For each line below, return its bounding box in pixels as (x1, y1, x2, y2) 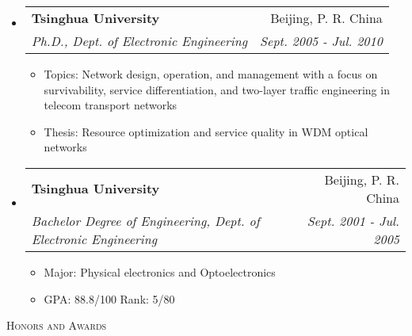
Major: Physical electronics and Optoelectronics (44, 263, 276, 280)
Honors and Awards (6, 317, 107, 334)
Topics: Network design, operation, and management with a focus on (44, 66, 378, 82)
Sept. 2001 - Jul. (307, 211, 399, 230)
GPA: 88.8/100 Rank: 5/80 (44, 290, 175, 307)
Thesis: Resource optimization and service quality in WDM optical (44, 123, 368, 139)
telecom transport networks (44, 97, 177, 113)
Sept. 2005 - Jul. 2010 (260, 32, 383, 50)
